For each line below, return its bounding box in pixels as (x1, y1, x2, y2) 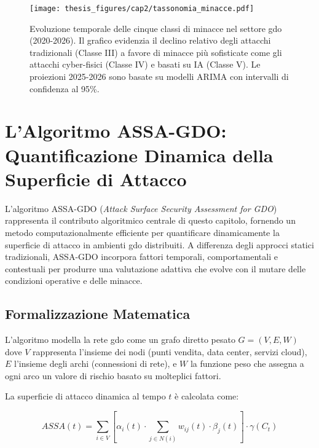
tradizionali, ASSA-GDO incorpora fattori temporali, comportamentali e (5, 250, 278, 263)
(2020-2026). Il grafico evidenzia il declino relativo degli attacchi (30, 34, 271, 47)
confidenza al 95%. (30, 82, 100, 95)
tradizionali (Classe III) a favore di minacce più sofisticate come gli (30, 45, 282, 58)
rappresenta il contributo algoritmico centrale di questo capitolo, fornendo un (5, 214, 296, 227)
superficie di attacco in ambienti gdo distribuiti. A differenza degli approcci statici (5, 238, 314, 251)
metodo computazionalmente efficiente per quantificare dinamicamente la (5, 226, 280, 238)
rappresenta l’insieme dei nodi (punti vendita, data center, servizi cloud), (33, 345, 307, 358)
